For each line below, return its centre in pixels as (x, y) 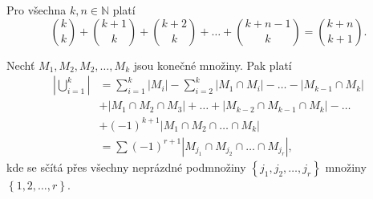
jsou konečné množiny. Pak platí (213, 65)
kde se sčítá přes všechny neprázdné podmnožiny (126, 167)
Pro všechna (36, 10)
